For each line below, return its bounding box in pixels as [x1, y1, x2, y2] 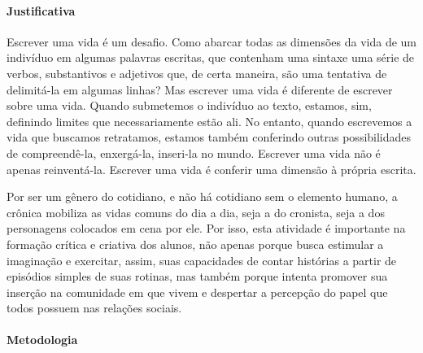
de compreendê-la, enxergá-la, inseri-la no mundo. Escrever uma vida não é [7, 144, 381, 161]
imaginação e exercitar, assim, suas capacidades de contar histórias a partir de [7, 251, 397, 268]
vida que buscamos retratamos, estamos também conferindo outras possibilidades [7, 129, 412, 146]
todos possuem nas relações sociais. [7, 299, 182, 316]
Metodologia [7, 331, 78, 348]
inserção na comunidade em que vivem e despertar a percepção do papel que [7, 283, 388, 300]
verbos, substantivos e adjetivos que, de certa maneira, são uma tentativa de [7, 64, 387, 81]
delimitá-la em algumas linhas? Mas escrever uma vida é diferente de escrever [7, 81, 393, 98]
